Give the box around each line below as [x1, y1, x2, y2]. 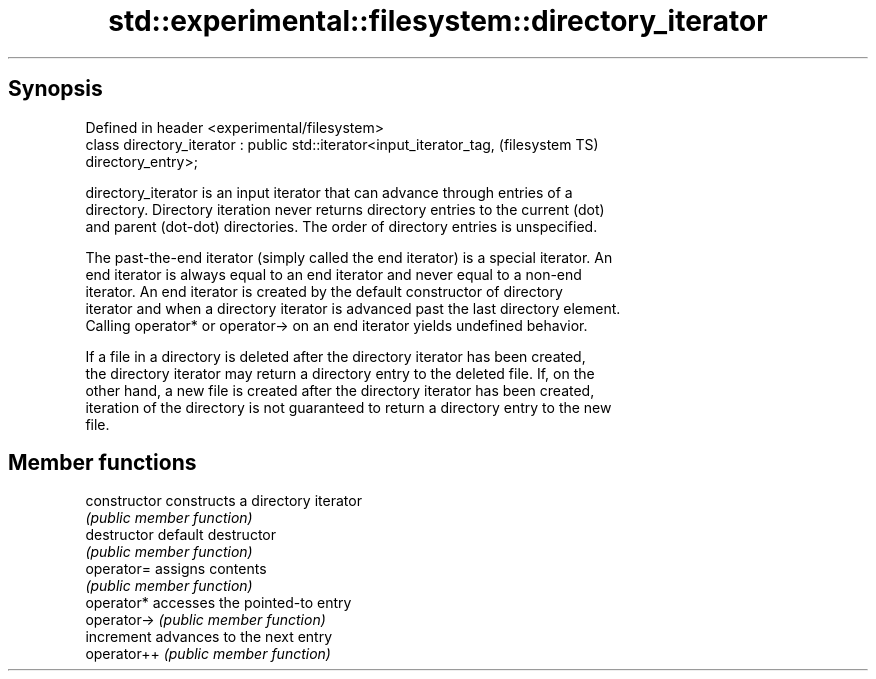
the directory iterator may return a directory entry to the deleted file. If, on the [85, 364, 595, 382]
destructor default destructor [85, 526, 276, 544]
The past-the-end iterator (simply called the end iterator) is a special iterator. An [85, 248, 613, 266]
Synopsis [8, 76, 103, 102]
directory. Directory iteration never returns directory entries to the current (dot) [85, 200, 605, 218]
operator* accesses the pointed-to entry [85, 594, 352, 612]
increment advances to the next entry [85, 628, 333, 646]
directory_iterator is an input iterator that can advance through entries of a [85, 183, 573, 201]
